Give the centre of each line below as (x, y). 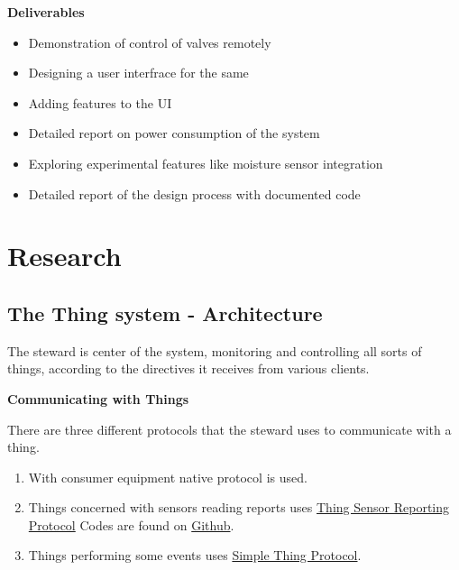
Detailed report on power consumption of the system (174, 133)
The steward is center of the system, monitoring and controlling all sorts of (215, 350)
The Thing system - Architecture (165, 313)
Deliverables (46, 12)
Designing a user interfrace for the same (138, 73)
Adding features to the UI (100, 102)
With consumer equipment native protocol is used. (168, 477)
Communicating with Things (98, 398)
